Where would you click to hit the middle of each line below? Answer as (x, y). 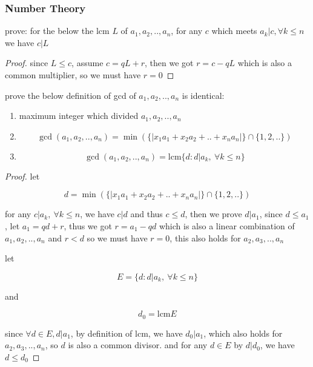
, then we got (169, 63)
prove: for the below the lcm (57, 31)
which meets (234, 31)
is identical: (203, 95)
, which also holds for (243, 333)
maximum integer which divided (79, 116)
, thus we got (88, 225)
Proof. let (22, 176)
